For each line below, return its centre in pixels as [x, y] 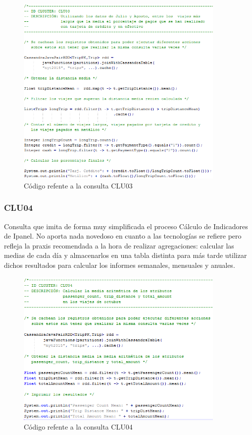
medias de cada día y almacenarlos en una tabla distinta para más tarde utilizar [126, 255]
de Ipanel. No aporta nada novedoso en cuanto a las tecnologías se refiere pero [123, 236]
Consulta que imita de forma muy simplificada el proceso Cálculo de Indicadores [126, 226]
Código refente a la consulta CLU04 [78, 427]
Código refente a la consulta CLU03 [78, 185]
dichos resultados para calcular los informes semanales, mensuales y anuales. [120, 265]
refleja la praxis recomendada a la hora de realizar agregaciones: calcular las [119, 245]
